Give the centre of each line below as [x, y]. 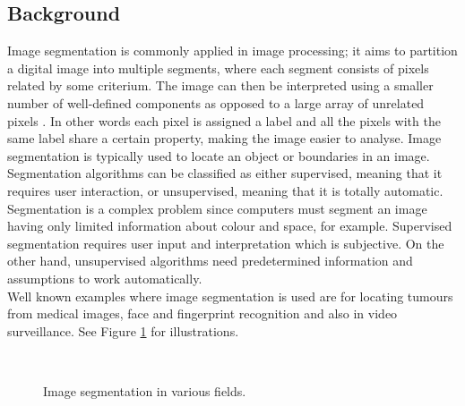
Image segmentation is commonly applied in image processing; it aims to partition [232, 51]
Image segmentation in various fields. [145, 390]
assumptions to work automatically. [105, 278]
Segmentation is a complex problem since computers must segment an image [217, 208]
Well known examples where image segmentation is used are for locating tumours [230, 296]
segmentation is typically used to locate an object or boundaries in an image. [219, 155]
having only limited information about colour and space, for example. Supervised [230, 226]
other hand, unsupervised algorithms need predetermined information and [210, 261]
